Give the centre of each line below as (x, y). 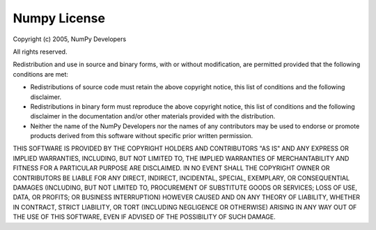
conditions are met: (41, 74)
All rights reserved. (40, 52)
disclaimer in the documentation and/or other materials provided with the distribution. (153, 116)
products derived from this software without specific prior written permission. (142, 136)
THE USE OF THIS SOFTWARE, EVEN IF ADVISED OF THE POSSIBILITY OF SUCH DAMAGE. (144, 217)
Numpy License (59, 18)
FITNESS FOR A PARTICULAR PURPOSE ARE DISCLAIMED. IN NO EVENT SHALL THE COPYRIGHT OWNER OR (171, 168)
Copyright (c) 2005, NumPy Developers (70, 39)
